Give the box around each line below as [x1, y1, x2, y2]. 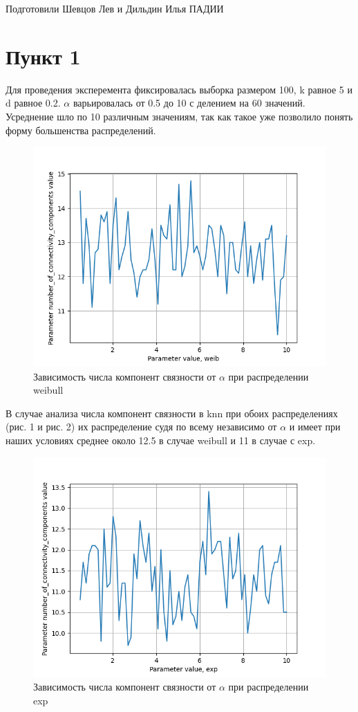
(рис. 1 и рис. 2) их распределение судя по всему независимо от [6, 419, 277, 434]
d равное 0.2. [6, 95, 61, 110]
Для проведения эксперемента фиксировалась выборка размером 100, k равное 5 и [6, 82, 352, 96]
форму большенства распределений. [6, 122, 156, 137]
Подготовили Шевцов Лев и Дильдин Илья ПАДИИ [6, 1, 224, 15]
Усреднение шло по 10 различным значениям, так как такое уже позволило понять [6, 109, 353, 123]
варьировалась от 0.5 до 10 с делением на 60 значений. [73, 95, 305, 110]
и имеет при [289, 419, 341, 434]
